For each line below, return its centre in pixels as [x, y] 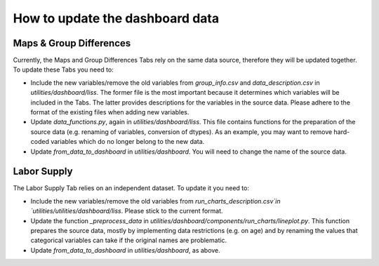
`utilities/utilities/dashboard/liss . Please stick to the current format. [127, 211]
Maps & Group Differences [72, 43]
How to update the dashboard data [116, 18]
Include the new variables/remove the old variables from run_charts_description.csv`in [155, 201]
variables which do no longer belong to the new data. [127, 142]
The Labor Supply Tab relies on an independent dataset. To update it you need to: [131, 188]
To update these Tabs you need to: [63, 69]
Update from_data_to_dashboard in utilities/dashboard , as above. [125, 250]
